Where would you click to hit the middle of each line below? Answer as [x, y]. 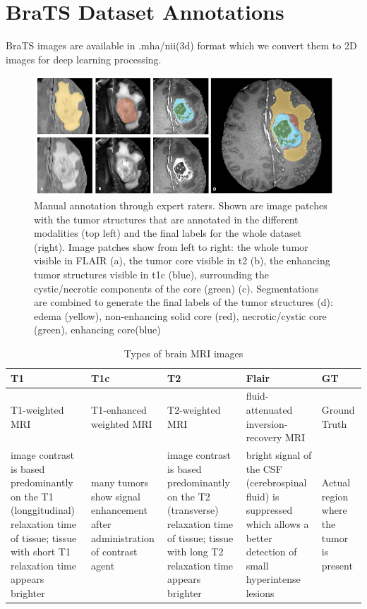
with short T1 [41, 552]
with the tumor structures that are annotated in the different [166, 219]
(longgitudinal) [43, 510]
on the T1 [32, 496]
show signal [116, 496]
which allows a [277, 523]
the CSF [264, 468]
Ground [338, 409]
